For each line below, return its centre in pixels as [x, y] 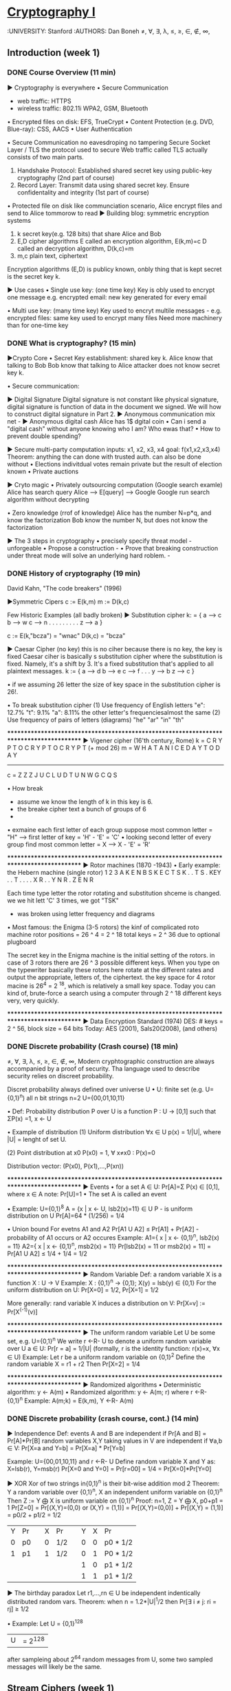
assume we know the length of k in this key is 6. [85, 802]
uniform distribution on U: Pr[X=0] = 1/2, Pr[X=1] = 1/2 [83, 1290]
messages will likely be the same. [54, 1666]
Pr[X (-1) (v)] [22, 1312]
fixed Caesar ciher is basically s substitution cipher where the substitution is [115, 657]
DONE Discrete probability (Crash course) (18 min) [93, 1046]
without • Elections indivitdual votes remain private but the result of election [114, 464]
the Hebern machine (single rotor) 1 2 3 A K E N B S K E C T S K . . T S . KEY [114, 873]
